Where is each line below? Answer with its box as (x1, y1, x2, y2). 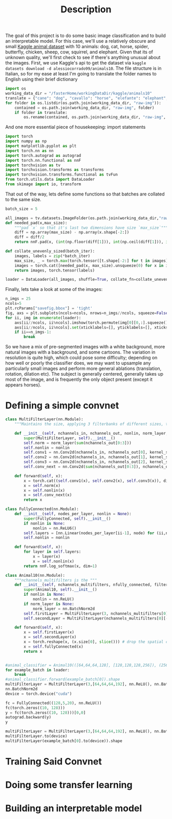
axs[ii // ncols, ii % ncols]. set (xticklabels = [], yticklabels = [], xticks (14, 325, 168, 330)
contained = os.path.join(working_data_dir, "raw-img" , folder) (14, 105, 155, 110)
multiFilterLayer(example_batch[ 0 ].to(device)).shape (5, 738, 123, 744)
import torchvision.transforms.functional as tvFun (5, 172, 118, 178)
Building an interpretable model (5, 803, 142, 814)
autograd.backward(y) (5, 715, 52, 720)
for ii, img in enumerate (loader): (5, 315, 81, 320)
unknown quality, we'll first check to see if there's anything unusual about (5, 54, 161, 61)
